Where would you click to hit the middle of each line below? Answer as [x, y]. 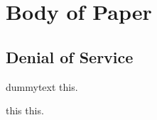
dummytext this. [42, 86]
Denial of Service [70, 56]
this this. [25, 110]
